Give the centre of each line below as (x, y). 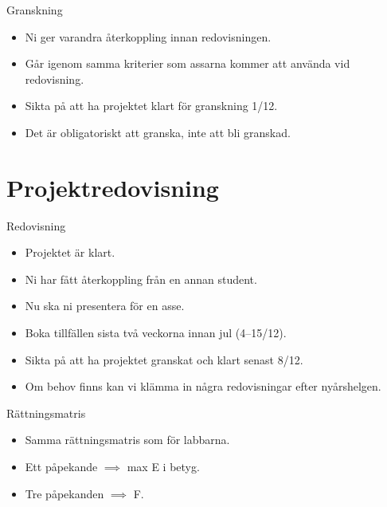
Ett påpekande (61, 467)
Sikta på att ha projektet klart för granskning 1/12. (151, 106)
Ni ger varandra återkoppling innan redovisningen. (148, 36)
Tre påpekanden (64, 493)
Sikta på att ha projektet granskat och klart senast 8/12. (164, 359)
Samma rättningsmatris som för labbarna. (127, 440)
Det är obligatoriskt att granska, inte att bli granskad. (158, 132)
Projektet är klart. (70, 252)
